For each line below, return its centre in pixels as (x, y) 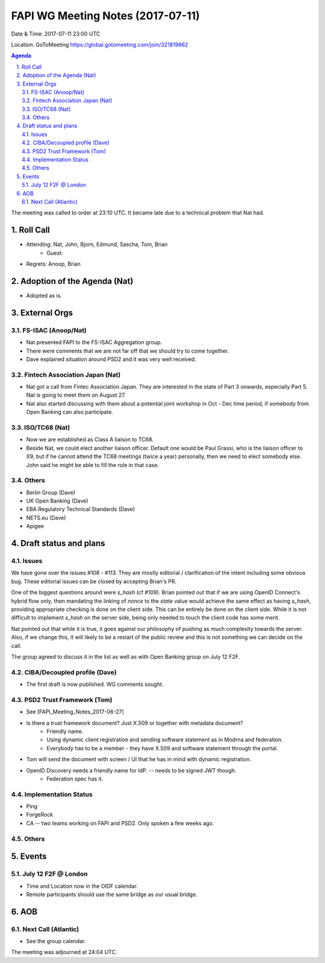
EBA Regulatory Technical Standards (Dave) (81, 509)
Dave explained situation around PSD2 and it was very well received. (111, 359)
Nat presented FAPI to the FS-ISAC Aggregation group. (94, 342)
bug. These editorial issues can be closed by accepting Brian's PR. (94, 581)
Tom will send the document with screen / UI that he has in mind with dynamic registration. (139, 759)
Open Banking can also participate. (70, 412)
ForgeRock (40, 815)
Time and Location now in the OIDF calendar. (82, 886)
